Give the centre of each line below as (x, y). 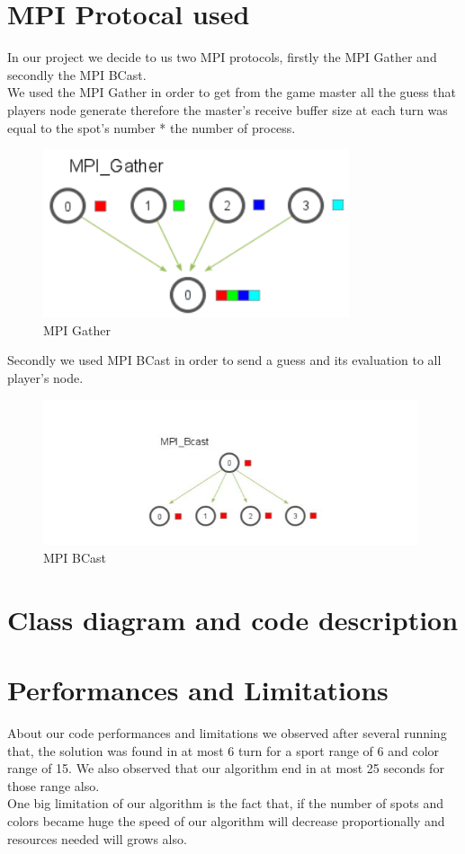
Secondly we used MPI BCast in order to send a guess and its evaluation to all (224, 360)
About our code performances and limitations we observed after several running (227, 733)
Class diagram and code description (233, 619)
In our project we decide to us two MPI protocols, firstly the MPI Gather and (222, 57)
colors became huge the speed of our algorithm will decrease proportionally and (226, 821)
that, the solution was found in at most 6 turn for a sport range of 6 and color (224, 750)
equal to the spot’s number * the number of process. (152, 127)
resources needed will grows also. (97, 838)
